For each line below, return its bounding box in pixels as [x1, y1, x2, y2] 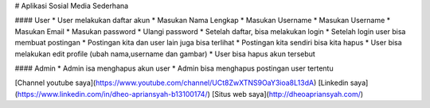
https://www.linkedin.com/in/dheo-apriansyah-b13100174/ [17, 89, 208, 98]
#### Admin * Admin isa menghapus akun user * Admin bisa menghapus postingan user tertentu [14, 64, 334, 73]
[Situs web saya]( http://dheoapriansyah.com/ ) [211, 89, 364, 98]
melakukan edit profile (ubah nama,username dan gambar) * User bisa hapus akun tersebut [14, 48, 316, 59]
